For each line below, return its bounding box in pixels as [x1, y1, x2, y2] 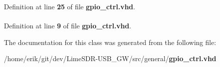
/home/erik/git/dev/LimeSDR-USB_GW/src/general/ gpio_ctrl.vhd [4, 53, 217, 64]
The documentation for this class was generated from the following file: [4, 37, 216, 47]
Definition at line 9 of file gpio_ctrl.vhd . [4, 21, 131, 31]
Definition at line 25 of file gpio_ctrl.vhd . [4, 1, 135, 11]
